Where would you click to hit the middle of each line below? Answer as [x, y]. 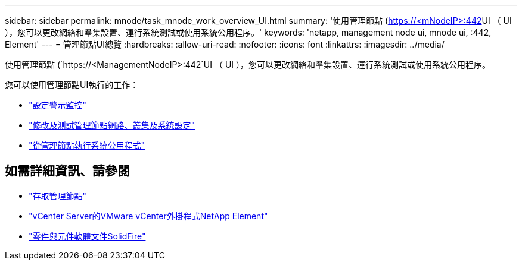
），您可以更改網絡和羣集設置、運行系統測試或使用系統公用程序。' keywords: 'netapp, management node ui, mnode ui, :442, [248, 32]
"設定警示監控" [58, 105]
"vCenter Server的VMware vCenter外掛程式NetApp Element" [148, 216]
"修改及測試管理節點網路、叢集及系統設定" [112, 125]
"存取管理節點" [58, 195]
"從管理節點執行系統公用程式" [87, 145]
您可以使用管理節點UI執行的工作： [72, 85]
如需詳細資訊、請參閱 [67, 171]
